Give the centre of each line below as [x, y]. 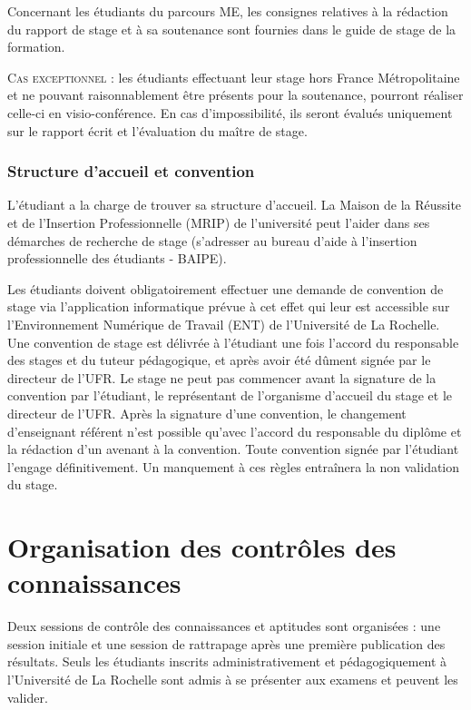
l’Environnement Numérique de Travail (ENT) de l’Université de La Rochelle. [224, 324]
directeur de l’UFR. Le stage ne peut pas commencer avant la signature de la [222, 377]
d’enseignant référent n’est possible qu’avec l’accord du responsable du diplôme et [235, 431]
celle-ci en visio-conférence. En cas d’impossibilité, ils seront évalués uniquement [230, 112]
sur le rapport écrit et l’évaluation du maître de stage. [157, 130]
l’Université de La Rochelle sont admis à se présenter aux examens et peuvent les [233, 679]
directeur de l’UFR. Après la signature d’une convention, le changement [207, 413]
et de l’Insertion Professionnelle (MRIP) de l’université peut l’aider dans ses [219, 222]
